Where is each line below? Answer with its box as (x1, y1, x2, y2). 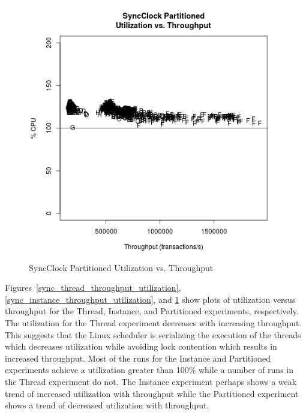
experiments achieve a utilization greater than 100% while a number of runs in (5, 363, 294, 376)
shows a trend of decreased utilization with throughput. (5, 399, 209, 411)
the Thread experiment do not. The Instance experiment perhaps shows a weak (5, 375, 297, 387)
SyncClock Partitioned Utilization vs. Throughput (29, 261, 214, 273)
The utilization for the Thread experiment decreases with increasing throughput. (5, 316, 302, 329)
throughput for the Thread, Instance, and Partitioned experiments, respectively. (5, 305, 299, 317)
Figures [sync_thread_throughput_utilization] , (5, 281, 181, 294)
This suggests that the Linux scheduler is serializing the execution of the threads (5, 328, 301, 341)
